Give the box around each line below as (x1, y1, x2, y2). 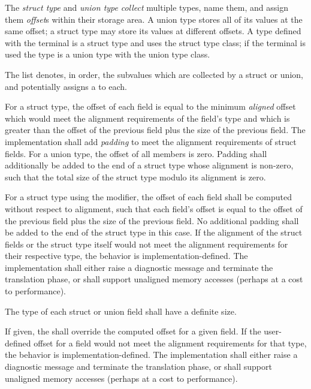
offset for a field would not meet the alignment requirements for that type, (34, 336, 307, 349)
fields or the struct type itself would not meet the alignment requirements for (5, 237, 288, 250)
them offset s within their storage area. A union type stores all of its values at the (5, 13, 303, 25)
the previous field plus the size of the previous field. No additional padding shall (5, 214, 299, 227)
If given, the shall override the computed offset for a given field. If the (5, 325, 261, 337)
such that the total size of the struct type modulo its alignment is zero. (5, 170, 266, 183)
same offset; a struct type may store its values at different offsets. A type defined (5, 25, 301, 37)
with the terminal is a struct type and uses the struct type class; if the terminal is (5, 36, 306, 49)
